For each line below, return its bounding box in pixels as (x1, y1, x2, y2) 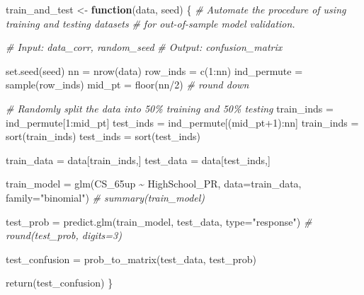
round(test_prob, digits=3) (6, 228, 122, 243)
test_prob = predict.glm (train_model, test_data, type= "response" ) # (6, 214, 312, 229)
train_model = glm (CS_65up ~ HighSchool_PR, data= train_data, (6, 176, 302, 191)
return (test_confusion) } (6, 275, 113, 290)
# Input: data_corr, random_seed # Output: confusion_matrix (6, 40, 283, 54)
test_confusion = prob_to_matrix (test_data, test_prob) (6, 251, 256, 266)
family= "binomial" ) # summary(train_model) (6, 190, 205, 204)
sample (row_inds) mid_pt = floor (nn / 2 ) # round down (6, 77, 249, 92)
